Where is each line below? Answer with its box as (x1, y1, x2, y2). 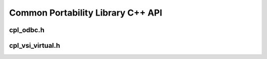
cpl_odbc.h (9, 26, 44, 34)
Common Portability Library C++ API (9, 7, 163, 18)
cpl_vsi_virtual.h (9, 41, 60, 50)
